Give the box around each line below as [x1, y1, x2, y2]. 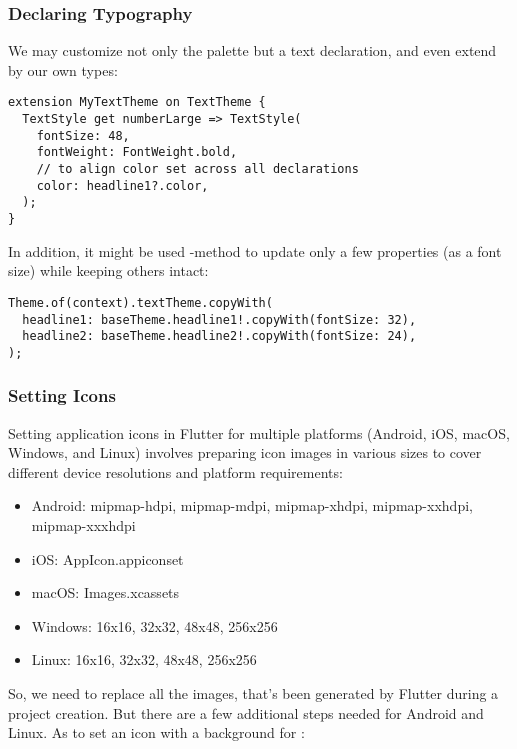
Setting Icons [8, 383, 116, 408]
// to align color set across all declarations [36, 162, 359, 177]
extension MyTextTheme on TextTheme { [8, 95, 266, 110]
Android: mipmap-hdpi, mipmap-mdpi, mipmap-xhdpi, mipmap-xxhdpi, [31, 495, 473, 516]
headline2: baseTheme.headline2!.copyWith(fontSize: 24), [22, 329, 417, 344]
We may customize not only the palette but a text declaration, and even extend [8, 40, 497, 61]
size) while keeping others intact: [8, 260, 209, 281]
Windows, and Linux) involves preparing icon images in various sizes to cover [8, 442, 482, 463]
